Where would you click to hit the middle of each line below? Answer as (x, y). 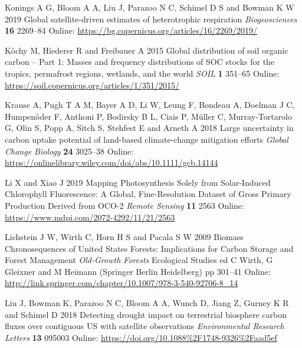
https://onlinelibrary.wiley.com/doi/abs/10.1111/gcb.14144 (111, 162)
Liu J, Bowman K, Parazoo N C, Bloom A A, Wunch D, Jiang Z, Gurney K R (147, 303)
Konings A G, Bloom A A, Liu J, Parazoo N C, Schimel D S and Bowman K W (150, 7)
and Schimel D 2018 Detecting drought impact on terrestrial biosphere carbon (146, 314)
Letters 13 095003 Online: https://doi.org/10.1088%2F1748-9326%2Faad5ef (141, 337)
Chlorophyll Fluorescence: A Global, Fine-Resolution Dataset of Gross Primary (148, 194)
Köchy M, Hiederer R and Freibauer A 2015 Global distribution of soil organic (147, 50)
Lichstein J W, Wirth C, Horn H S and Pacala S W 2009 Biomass (124, 237)
